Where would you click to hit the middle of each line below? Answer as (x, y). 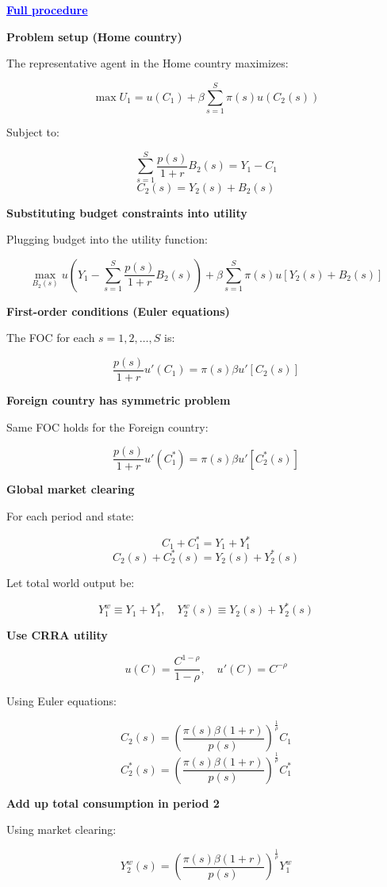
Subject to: (33, 131)
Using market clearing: (61, 829)
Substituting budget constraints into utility (127, 212)
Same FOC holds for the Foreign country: (107, 426)
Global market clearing (71, 489)
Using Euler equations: (61, 701)
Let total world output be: (71, 582)
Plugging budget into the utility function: (107, 239)
